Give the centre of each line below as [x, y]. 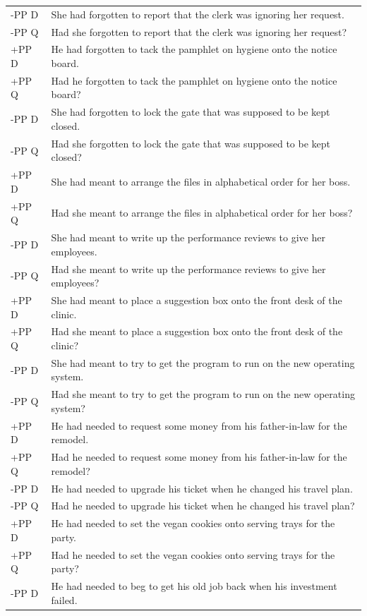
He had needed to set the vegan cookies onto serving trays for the [193, 523]
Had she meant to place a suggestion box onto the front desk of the [197, 331]
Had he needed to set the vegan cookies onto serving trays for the [193, 554]
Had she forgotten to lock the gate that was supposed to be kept [191, 143]
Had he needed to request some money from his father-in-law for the [199, 457]
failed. [64, 599]
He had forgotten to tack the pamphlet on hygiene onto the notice [194, 49]
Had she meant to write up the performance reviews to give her [188, 268]
